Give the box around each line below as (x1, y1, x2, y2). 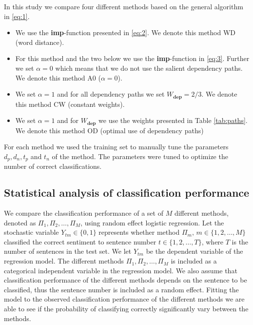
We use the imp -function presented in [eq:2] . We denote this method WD (15, 27, 236, 38)
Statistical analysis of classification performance (4, 185, 250, 200)
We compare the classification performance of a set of (4, 208, 163, 218)
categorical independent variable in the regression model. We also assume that (4, 265, 237, 275)
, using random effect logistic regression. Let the (80, 217, 224, 227)
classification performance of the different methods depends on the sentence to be (4, 275, 247, 285)
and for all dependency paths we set (57, 89, 165, 99)
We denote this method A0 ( (15, 72, 101, 82)
